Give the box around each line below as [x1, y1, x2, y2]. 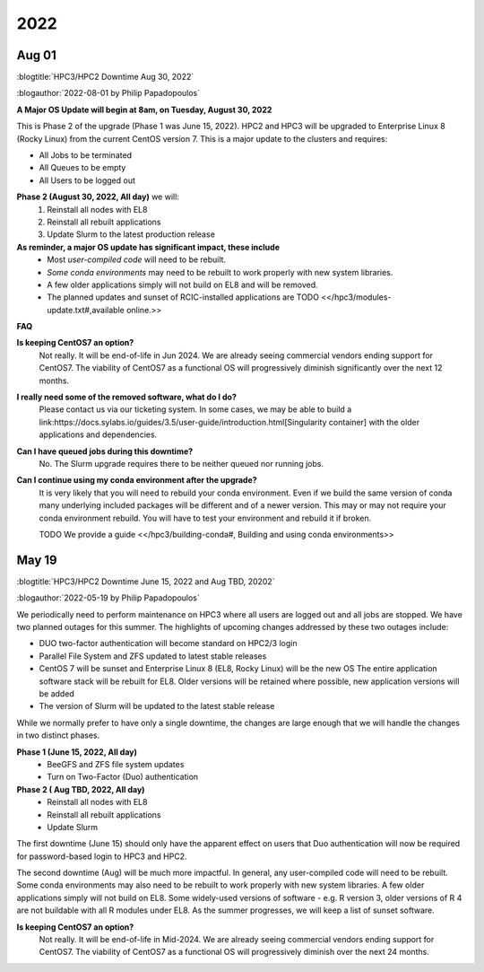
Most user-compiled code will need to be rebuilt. [47, 254, 227, 265]
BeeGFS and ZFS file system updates [47, 758, 185, 769]
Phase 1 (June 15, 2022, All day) [16, 746, 138, 757]
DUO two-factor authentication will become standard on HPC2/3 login [39, 638, 298, 649]
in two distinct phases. [16, 730, 100, 740]
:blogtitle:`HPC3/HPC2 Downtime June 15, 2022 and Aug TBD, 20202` [16, 575, 275, 587]
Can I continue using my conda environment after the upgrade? [16, 475, 257, 486]
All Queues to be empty [39, 162, 126, 173]
